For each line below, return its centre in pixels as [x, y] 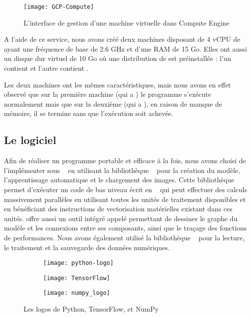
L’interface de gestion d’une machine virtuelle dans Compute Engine [127, 22]
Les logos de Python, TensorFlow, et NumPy [91, 309]
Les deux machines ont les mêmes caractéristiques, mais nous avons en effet [118, 84]
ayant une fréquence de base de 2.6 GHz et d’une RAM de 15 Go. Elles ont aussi [125, 48]
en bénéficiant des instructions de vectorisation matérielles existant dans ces [118, 209]
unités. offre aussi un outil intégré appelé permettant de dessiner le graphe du [121, 218]
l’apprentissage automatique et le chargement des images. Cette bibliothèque [119, 180]
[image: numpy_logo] [77, 293]
